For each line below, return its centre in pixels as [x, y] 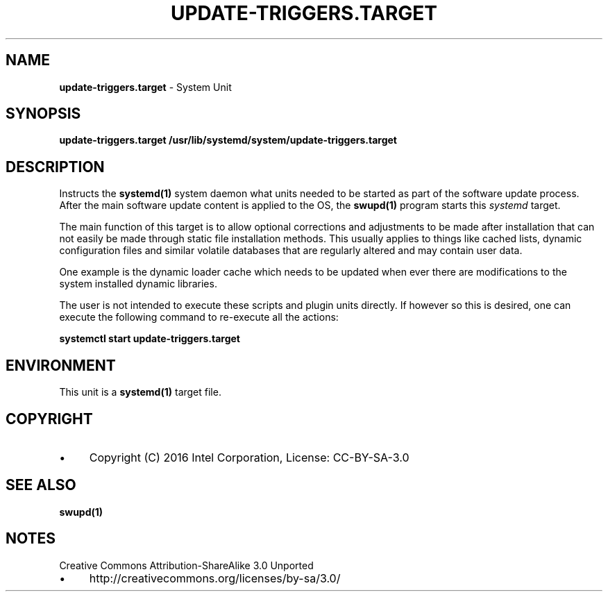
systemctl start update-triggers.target [150, 339]
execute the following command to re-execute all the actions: [199, 317]
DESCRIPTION [55, 167]
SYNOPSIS [43, 114]
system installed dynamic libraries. [138, 284]
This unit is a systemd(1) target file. [140, 392]
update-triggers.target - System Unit [145, 87]
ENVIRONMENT [61, 365]
